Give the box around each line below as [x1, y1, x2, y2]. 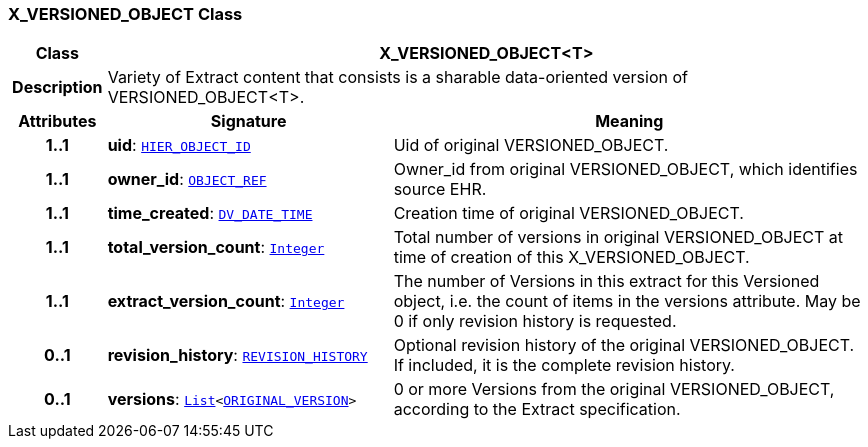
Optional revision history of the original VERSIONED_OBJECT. [393, 335, 855, 356]
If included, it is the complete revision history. [393, 355, 735, 376]
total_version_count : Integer [107, 237, 325, 258]
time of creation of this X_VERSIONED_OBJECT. [393, 247, 750, 268]
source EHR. [393, 179, 487, 200]
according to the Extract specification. [393, 399, 681, 420]
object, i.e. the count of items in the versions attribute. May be [393, 291, 861, 312]
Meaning [595, 111, 664, 132]
